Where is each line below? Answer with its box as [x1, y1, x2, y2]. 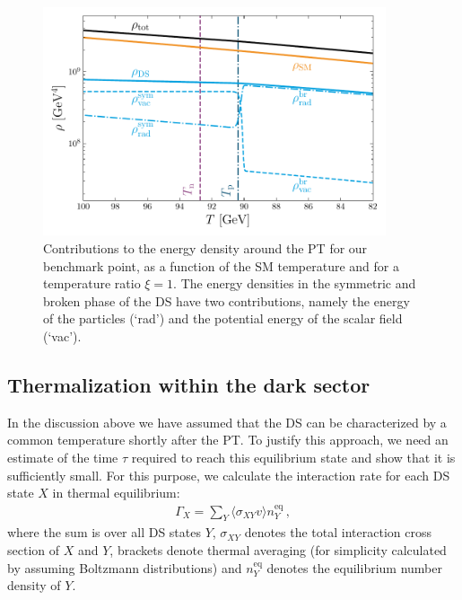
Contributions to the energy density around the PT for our [43, 238, 368, 257]
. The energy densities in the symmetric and [173, 274, 416, 293]
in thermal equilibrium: [52, 483, 180, 502]
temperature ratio [43, 274, 141, 293]
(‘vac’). [43, 326, 82, 345]
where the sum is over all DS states [7, 523, 201, 542]
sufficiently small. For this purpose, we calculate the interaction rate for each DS [7, 465, 450, 484]
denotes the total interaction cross [244, 523, 431, 542]
